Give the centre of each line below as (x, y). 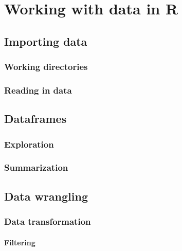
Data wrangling (46, 196)
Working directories (46, 67)
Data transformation (48, 221)
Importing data (46, 41)
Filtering (20, 242)
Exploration (29, 144)
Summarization (36, 167)
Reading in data (38, 90)
